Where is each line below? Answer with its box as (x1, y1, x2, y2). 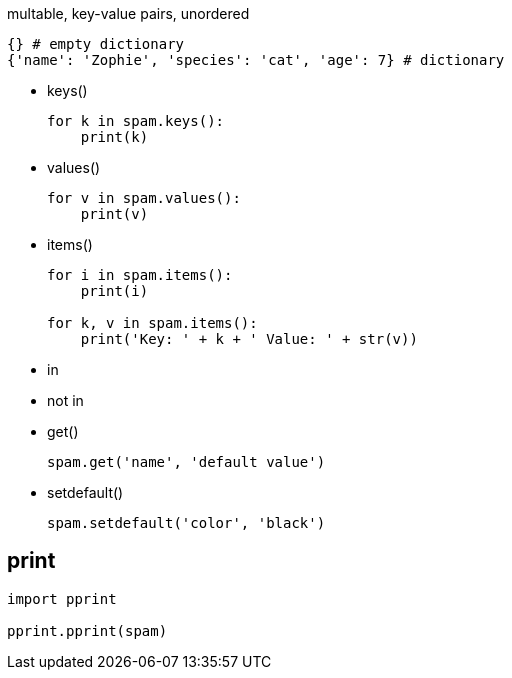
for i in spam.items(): (47, 267, 233, 283)
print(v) (80, 206, 149, 222)
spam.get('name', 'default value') (47, 454, 326, 470)
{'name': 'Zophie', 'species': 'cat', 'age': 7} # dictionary (7, 52, 505, 68)
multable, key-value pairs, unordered (7, 5, 250, 22)
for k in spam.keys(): (47, 113, 225, 129)
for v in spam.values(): (47, 190, 241, 206)
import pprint (7, 590, 117, 607)
